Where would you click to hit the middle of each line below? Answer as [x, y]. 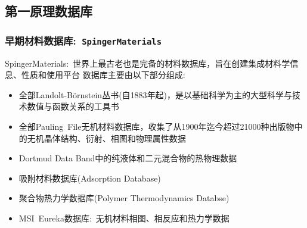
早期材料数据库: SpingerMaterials [83, 40]
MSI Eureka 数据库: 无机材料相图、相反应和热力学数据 [124, 218]
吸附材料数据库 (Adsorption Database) [90, 178]
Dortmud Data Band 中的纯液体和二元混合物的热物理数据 [128, 158]
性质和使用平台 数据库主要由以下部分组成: [103, 75]
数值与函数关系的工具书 [73, 106]
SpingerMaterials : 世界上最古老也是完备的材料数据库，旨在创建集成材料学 [148, 63]
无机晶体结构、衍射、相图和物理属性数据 [106, 138]
